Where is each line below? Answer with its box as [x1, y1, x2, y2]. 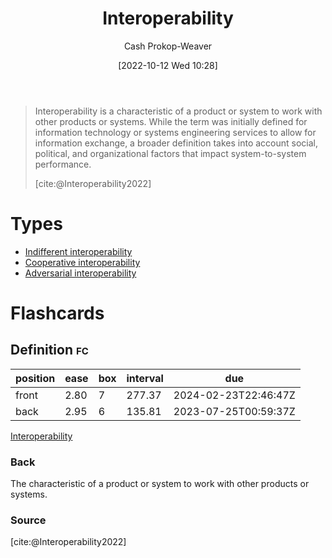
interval [126, 371, 164, 385]
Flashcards [10, 302, 105, 325]
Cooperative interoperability [24, 256, 141, 268]
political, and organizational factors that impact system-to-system [34, 147, 307, 159]
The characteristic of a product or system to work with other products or [10, 478, 310, 490]
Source [10, 513, 47, 527]
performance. [34, 158, 92, 170]
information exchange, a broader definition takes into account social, [34, 137, 318, 149]
